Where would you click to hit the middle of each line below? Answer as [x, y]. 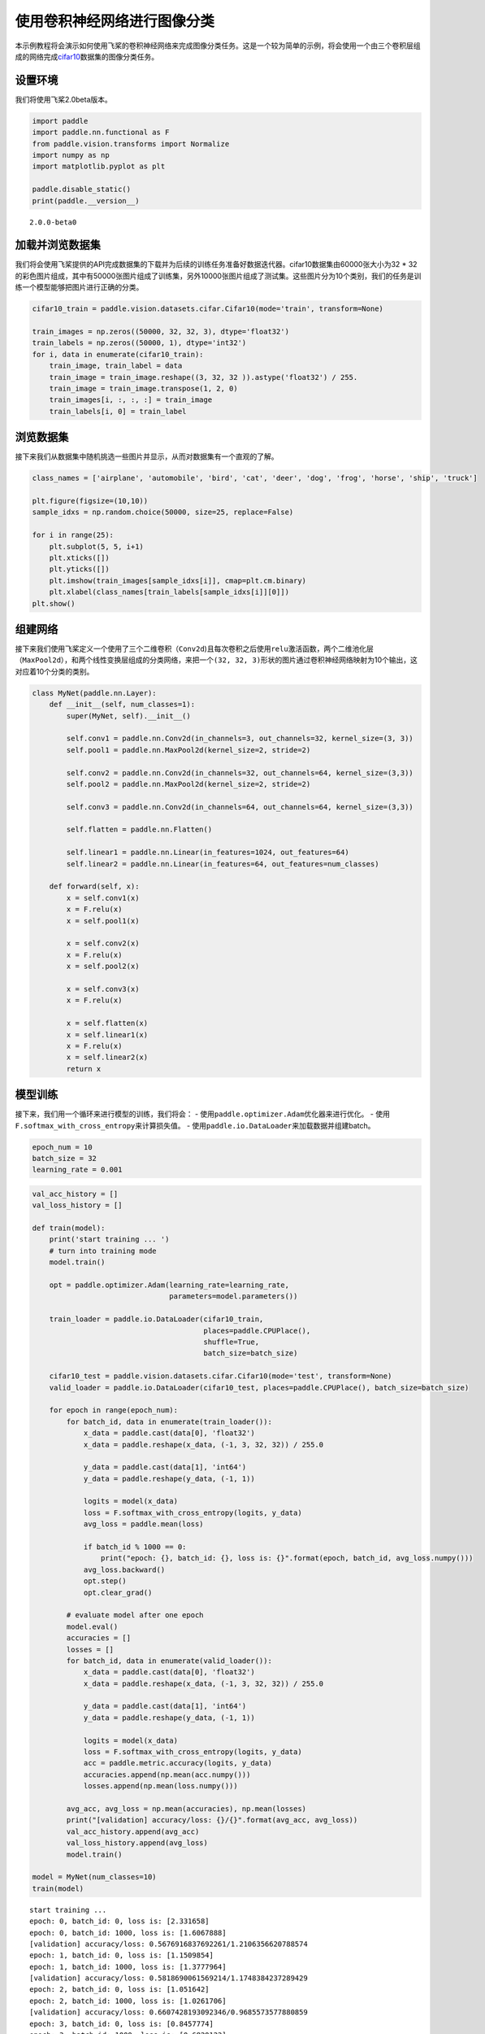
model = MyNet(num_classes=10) [95, 1877]
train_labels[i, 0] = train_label [118, 411]
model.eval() [92, 1626]
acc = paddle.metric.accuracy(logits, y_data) [178, 1763]
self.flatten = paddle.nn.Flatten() [139, 829]
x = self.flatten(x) [107, 1024]
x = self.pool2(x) [103, 967]
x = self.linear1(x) [107, 1034]
